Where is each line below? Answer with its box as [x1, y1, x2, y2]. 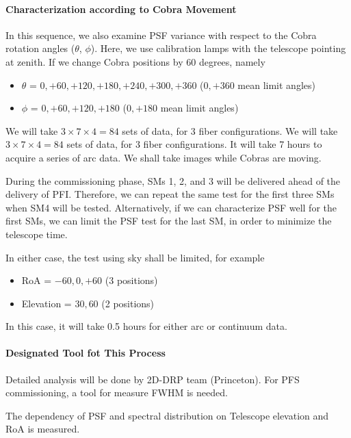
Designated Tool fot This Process [5, 346, 166, 360]
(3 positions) [105, 273, 158, 287]
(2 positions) [101, 296, 155, 310]
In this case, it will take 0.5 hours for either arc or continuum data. [5, 319, 287, 333]
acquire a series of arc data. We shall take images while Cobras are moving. [5, 150, 322, 164]
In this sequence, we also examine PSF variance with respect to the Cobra [5, 27, 317, 42]
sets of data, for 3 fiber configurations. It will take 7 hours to [66, 137, 322, 151]
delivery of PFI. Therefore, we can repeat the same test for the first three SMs [5, 187, 335, 201]
